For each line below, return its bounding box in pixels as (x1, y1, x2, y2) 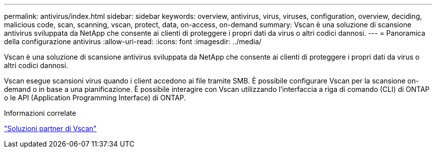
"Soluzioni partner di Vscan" (4, 124, 97, 133)
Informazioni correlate (4, 109, 76, 117)
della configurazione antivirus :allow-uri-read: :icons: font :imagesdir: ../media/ (4, 37, 262, 46)
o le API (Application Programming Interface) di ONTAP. (4, 93, 186, 102)
